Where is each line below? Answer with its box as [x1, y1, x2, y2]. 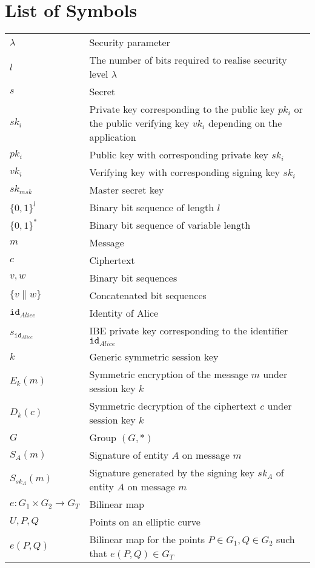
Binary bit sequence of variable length [89, 218, 251, 232]
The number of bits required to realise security [89, 53, 287, 67]
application [89, 130, 136, 144]
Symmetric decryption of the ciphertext [89, 399, 257, 413]
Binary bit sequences [89, 271, 177, 285]
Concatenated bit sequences [89, 288, 207, 303]
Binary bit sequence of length [89, 200, 214, 215]
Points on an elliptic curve [89, 515, 201, 529]
